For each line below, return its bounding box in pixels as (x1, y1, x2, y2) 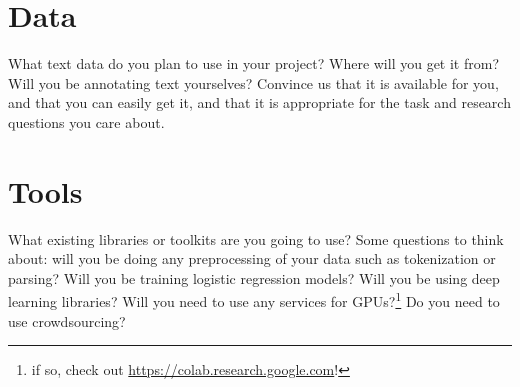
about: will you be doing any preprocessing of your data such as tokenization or (8, 248, 496, 269)
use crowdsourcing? (8, 310, 126, 331)
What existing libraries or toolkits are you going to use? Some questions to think (8, 228, 504, 249)
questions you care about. (8, 111, 165, 132)
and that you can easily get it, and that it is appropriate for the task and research (8, 92, 511, 113)
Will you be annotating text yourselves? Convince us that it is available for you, (8, 72, 499, 93)
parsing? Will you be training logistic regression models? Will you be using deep (8, 267, 500, 288)
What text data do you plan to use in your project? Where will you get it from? (8, 53, 500, 74)
